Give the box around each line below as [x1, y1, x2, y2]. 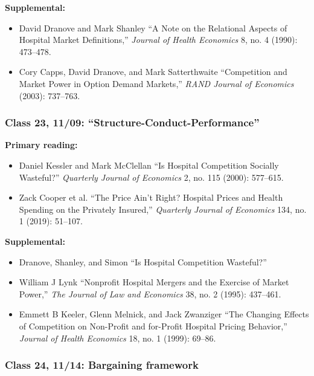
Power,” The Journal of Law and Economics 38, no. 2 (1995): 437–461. [19, 287, 281, 300]
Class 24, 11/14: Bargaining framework [5, 357, 199, 372]
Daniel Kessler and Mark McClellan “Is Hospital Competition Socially [19, 158, 279, 171]
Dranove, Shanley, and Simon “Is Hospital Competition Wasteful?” [19, 255, 267, 268]
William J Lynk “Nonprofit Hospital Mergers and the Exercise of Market [19, 276, 289, 288]
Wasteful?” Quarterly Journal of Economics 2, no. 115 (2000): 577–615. [19, 170, 284, 183]
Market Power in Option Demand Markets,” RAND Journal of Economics [19, 77, 294, 89]
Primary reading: [5, 138, 78, 151]
